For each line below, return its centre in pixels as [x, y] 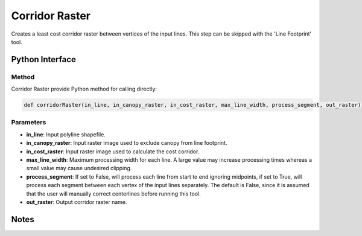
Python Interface [44, 59]
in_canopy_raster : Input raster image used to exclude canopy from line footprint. [127, 143]
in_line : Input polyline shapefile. [66, 134]
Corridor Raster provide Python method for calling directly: [84, 89]
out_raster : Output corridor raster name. [77, 202]
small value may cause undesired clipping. [79, 168]
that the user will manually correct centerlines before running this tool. [114, 194]
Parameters [29, 123]
